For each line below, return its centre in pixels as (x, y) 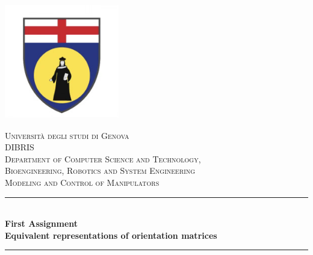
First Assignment (42, 223)
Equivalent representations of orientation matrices (111, 235)
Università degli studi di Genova (67, 135)
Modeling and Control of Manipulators (82, 182)
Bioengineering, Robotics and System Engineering (100, 171)
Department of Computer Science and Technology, (103, 158)
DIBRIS (20, 147)
